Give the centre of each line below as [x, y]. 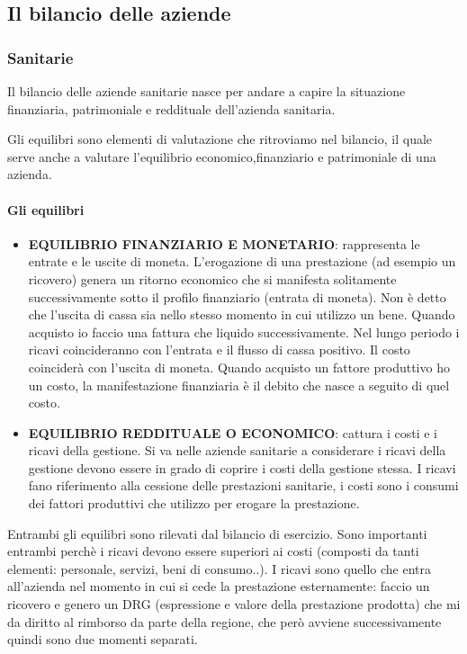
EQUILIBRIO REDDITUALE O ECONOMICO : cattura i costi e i [233, 432]
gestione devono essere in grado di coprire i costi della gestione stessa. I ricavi [242, 467]
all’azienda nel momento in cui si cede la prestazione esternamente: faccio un [219, 586]
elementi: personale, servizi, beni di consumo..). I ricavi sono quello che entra [220, 568]
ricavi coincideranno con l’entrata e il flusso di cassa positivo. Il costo [219, 349]
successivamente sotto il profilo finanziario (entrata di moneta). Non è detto [237, 296]
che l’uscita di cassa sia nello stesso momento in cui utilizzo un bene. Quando [242, 314]
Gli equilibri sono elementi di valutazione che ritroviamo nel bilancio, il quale [220, 139]
